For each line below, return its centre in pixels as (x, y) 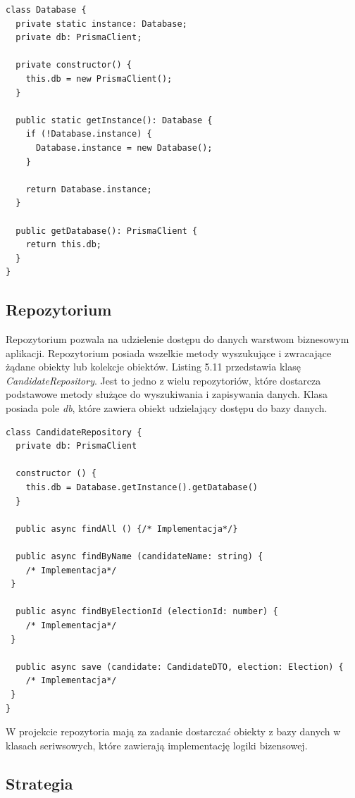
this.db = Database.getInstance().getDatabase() (142, 488)
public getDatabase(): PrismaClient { (107, 231)
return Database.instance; (89, 189)
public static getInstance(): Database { (114, 120)
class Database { (46, 10)
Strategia (39, 783)
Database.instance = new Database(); (124, 148)
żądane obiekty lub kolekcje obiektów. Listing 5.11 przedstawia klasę (153, 367)
